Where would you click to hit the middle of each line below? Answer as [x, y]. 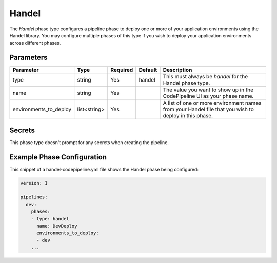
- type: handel [50, 219]
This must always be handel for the [205, 77]
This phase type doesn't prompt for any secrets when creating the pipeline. [89, 142]
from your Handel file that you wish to [208, 109]
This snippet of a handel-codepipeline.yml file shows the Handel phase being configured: [104, 169]
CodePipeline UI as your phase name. [208, 96]
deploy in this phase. [188, 116]
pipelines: [34, 197]
